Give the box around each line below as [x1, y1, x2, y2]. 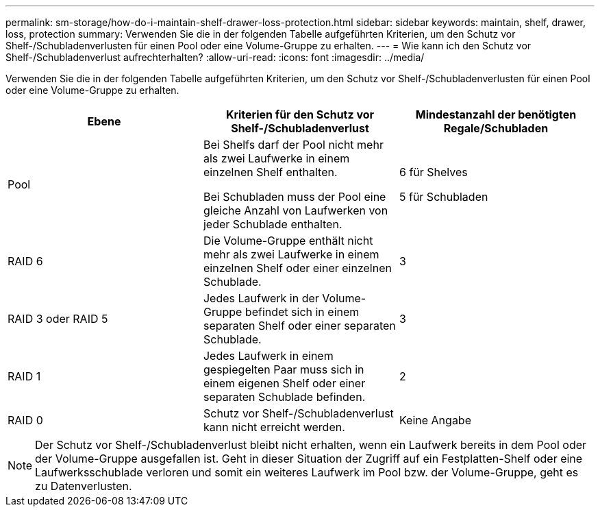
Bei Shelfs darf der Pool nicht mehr [203, 138, 384, 151]
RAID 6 [8, 254, 43, 268]
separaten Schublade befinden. [203, 390, 366, 404]
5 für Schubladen [399, 190, 488, 204]
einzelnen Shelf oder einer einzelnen [203, 261, 392, 275]
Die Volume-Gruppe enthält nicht [203, 234, 373, 247]
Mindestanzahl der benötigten [415, 108, 577, 121]
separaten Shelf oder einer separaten [203, 319, 396, 332]
